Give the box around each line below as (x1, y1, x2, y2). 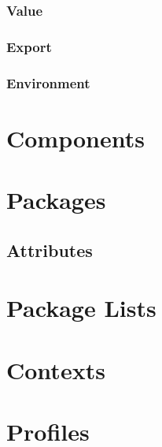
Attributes (6, 237, 93, 262)
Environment (6, 73, 90, 92)
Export (6, 36, 52, 56)
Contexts (6, 353, 105, 386)
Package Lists (6, 292, 156, 324)
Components (6, 121, 145, 154)
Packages (6, 184, 106, 216)
